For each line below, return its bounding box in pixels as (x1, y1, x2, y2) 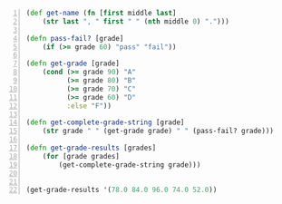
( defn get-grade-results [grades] (25, 143, 157, 152)
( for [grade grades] (42, 151, 120, 160)
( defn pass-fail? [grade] (25, 34, 124, 43)
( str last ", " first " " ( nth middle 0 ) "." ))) (42, 16, 230, 26)
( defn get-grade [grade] (25, 59, 120, 68)
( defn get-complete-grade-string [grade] (25, 118, 185, 127)
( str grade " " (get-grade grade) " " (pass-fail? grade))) (42, 127, 274, 136)
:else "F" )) (66, 101, 112, 111)
